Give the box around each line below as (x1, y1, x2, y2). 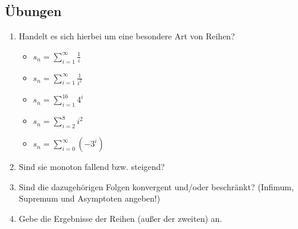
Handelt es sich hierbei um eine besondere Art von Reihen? (18, 30, 235, 42)
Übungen (5, 2, 62, 20)
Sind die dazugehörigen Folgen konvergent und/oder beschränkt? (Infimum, (18, 180, 294, 193)
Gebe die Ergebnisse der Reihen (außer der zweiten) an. (18, 212, 222, 224)
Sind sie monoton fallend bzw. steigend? (18, 160, 165, 173)
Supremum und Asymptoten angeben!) (18, 192, 161, 205)
